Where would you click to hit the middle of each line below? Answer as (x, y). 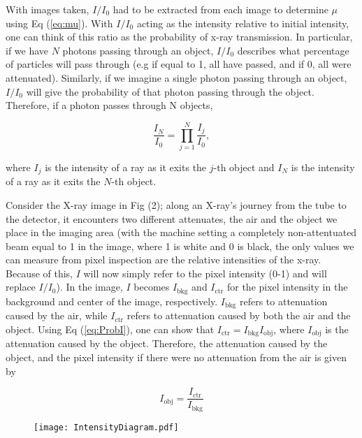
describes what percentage (293, 50)
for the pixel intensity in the (287, 287)
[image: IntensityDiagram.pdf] (106, 427)
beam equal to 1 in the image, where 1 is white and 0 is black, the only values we (180, 246)
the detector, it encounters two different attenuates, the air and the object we (172, 218)
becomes (152, 287)
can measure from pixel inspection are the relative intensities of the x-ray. (164, 260)
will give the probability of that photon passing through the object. (170, 91)
